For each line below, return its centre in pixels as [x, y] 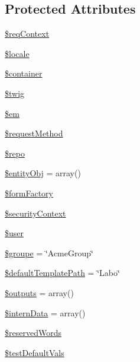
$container [24, 73]
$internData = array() [45, 312]
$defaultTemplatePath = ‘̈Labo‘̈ [62, 273]
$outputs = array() [39, 292]
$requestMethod [34, 133]
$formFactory [29, 193]
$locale [17, 53]
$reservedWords [33, 333]
